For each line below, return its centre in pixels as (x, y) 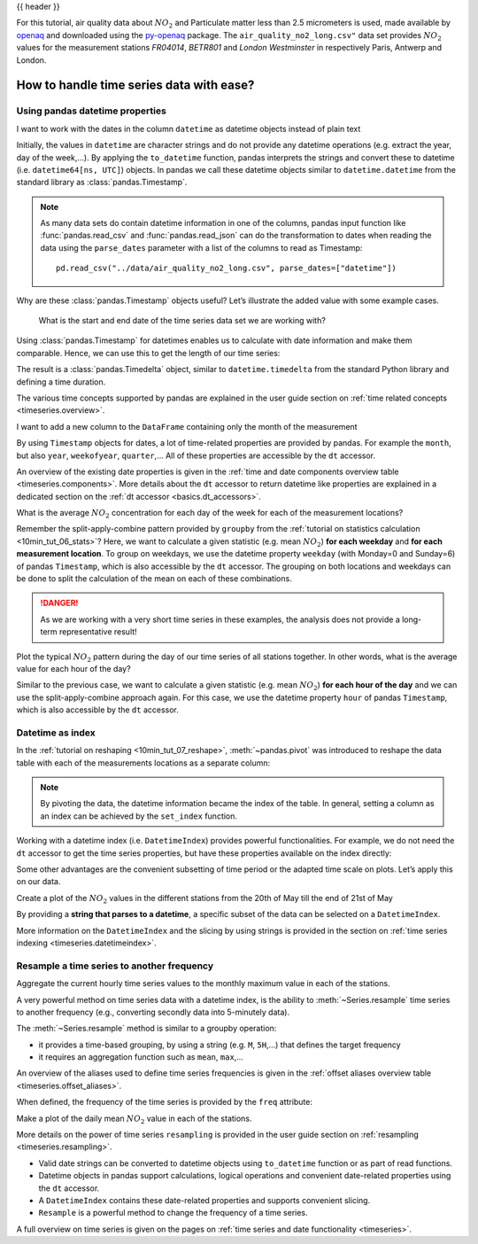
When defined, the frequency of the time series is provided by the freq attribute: (165, 1102)
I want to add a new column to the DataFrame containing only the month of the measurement (187, 426)
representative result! (98, 632)
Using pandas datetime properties (92, 111)
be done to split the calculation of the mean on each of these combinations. (154, 579)
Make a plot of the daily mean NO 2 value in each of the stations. (134, 1119)
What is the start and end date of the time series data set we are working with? (182, 321)
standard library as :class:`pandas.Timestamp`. (102, 183)
